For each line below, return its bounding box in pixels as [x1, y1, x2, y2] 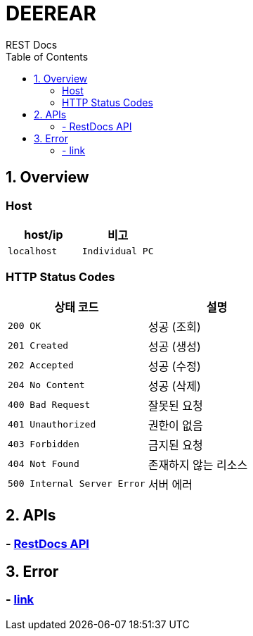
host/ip [24, 227, 63, 242]
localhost [8, 245, 58, 256]
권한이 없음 [148, 418, 203, 432]
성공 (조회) [148, 319, 201, 334]
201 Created [8, 340, 69, 351]
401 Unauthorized [8, 419, 96, 430]
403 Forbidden [8, 439, 79, 450]
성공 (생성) [148, 339, 201, 354]
